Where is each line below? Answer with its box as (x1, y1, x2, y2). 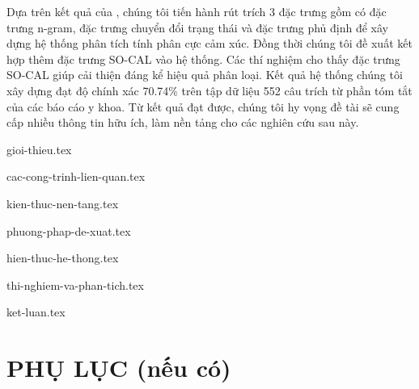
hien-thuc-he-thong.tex (6, 249, 119, 266)
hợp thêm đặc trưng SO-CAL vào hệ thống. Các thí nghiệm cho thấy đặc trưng (6, 50, 400, 67)
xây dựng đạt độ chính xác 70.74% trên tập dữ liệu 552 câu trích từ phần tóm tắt (6, 82, 413, 98)
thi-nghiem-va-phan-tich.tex (6, 276, 144, 293)
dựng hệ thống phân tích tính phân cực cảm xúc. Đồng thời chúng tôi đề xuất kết (6, 35, 413, 52)
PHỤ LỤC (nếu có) (6, 351, 231, 384)
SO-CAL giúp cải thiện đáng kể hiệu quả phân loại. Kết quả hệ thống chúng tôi (6, 66, 403, 83)
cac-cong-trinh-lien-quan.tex (6, 168, 146, 185)
